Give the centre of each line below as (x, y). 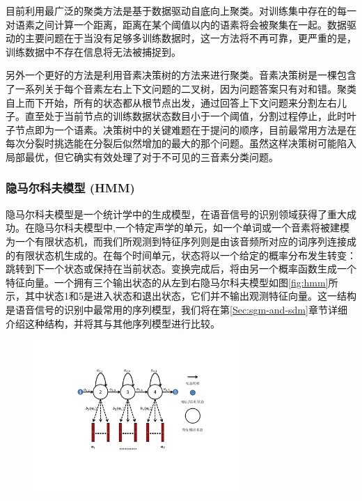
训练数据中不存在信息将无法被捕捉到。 (93, 51)
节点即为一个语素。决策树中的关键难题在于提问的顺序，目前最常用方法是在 (186, 129)
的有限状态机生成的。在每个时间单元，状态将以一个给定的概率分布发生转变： (181, 255)
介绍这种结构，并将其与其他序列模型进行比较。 (113, 323)
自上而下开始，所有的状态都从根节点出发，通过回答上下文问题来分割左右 (171, 102)
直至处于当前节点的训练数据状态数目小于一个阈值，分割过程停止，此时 (186, 116)
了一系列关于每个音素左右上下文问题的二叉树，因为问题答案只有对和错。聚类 (181, 88)
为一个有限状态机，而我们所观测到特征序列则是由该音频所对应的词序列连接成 (181, 241)
